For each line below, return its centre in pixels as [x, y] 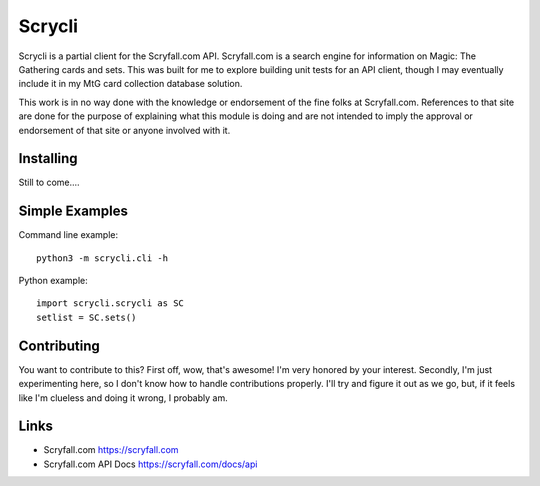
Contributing [59, 345]
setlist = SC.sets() [86, 317]
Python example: [53, 281]
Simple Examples [73, 211]
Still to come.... [49, 182]
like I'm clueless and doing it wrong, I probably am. [123, 397]
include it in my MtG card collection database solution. [130, 84]
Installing [48, 158]
